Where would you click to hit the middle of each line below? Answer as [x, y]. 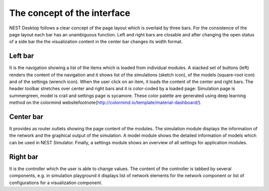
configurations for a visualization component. [56, 183]
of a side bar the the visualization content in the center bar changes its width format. [96, 42]
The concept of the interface [70, 13]
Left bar [22, 56]
